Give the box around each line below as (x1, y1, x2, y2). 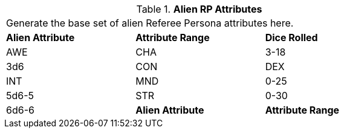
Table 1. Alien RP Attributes (136, 3, 262, 15)
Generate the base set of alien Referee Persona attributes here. (6, 17, 294, 29)
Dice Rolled (265, 31, 318, 44)
